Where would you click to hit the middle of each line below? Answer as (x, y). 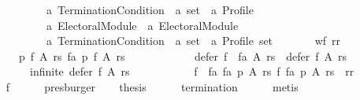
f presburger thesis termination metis (152, 86)
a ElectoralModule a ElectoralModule (142, 25)
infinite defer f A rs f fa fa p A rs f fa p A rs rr (192, 71)
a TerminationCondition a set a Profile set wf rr (193, 41)
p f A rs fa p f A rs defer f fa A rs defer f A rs (182, 56)
